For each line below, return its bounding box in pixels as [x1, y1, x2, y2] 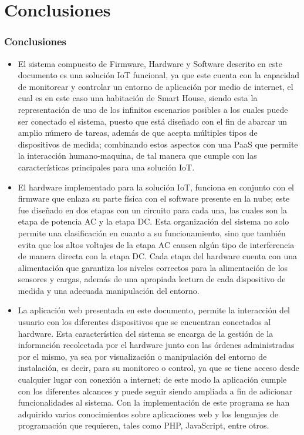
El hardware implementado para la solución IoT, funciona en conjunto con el [18, 180, 294, 193]
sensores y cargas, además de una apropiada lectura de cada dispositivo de [18, 273, 286, 285]
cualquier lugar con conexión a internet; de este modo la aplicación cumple [18, 373, 287, 386]
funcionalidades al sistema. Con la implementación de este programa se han [18, 396, 290, 409]
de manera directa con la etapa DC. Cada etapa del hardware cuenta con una [18, 250, 297, 262]
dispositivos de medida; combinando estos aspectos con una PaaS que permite [18, 138, 298, 150]
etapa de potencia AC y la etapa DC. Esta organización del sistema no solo [18, 215, 289, 227]
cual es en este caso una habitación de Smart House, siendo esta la [18, 92, 258, 104]
